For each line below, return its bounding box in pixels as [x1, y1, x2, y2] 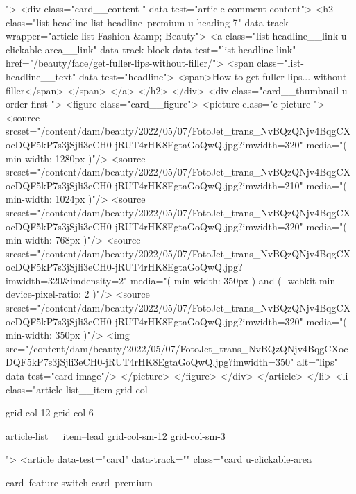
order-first [6, 96, 48, 111]
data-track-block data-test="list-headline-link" [100, 42, 296, 56]
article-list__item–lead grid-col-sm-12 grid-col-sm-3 [6, 428, 226, 443]
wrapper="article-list [6, 28, 94, 43]
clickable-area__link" [6, 42, 97, 56]
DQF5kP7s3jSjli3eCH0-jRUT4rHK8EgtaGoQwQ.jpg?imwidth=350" [6, 355, 294, 369]
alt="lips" [296, 355, 338, 369]
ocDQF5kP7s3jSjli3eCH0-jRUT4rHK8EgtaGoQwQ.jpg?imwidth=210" [6, 178, 303, 192]
